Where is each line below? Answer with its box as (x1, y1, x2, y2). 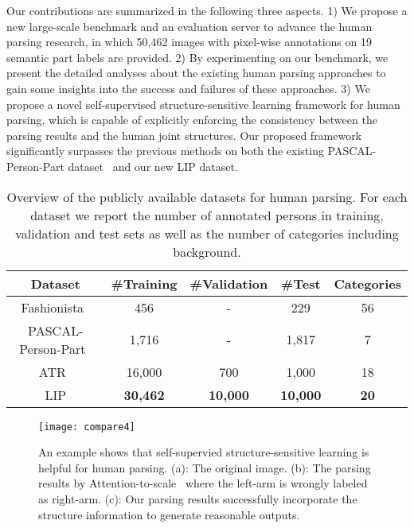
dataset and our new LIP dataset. (68, 157, 238, 174)
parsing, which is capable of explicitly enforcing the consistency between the (6, 111, 377, 128)
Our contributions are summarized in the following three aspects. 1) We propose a (6, 2, 408, 18)
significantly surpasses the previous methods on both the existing (6, 142, 324, 159)
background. (173, 242, 241, 261)
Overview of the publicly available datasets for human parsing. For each (6, 187, 408, 206)
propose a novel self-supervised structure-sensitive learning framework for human (6, 95, 400, 112)
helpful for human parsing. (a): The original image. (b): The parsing (38, 459, 371, 476)
